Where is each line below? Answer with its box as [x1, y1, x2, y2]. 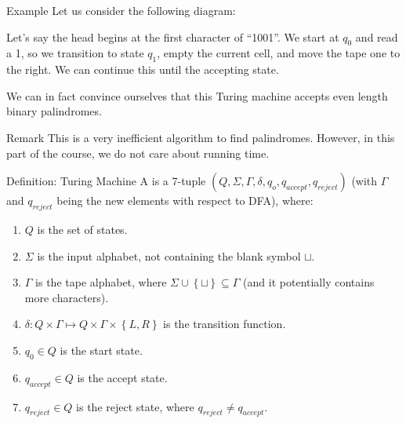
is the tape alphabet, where [35, 274, 167, 290]
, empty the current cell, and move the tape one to [157, 45, 401, 61]
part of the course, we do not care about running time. [6, 144, 270, 161]
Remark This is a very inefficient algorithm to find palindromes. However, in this [6, 129, 395, 145]
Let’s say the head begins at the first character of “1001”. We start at [6, 28, 339, 45]
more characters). [24, 289, 109, 305]
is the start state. [60, 341, 143, 358]
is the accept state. [77, 369, 168, 385]
